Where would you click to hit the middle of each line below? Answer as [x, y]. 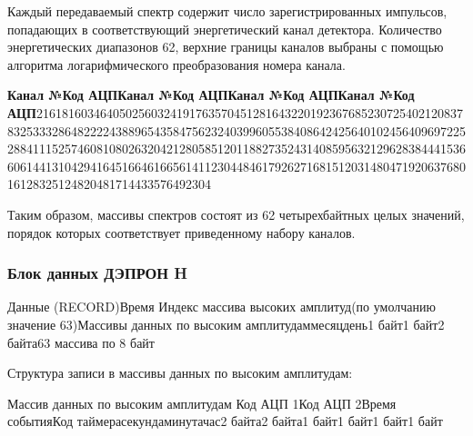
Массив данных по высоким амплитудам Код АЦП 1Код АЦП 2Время [202, 403]
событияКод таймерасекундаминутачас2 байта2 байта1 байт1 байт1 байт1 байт [225, 421]
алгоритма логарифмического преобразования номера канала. [176, 64]
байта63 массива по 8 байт [81, 342]
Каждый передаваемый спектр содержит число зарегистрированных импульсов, [227, 11]
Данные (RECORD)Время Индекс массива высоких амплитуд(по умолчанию [221, 307]
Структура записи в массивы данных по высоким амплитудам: [180, 373]
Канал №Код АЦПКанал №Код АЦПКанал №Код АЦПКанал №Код [211, 95]
